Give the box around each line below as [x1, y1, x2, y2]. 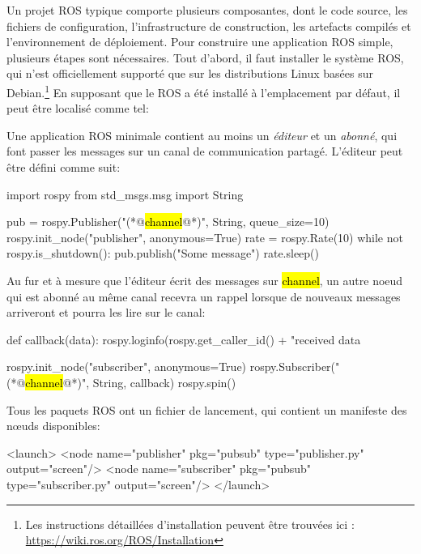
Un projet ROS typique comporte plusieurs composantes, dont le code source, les [6, 2, 408, 18]
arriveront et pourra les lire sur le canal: [6, 304, 206, 321]
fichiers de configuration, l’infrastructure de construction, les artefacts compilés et [6, 17, 411, 34]
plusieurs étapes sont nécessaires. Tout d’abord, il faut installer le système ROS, [6, 49, 404, 66]
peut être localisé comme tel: [6, 100, 149, 117]
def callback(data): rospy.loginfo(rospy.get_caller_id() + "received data [6, 330, 361, 347]
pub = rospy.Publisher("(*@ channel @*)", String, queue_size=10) [6, 213, 330, 230]
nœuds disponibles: [6, 417, 100, 434]
